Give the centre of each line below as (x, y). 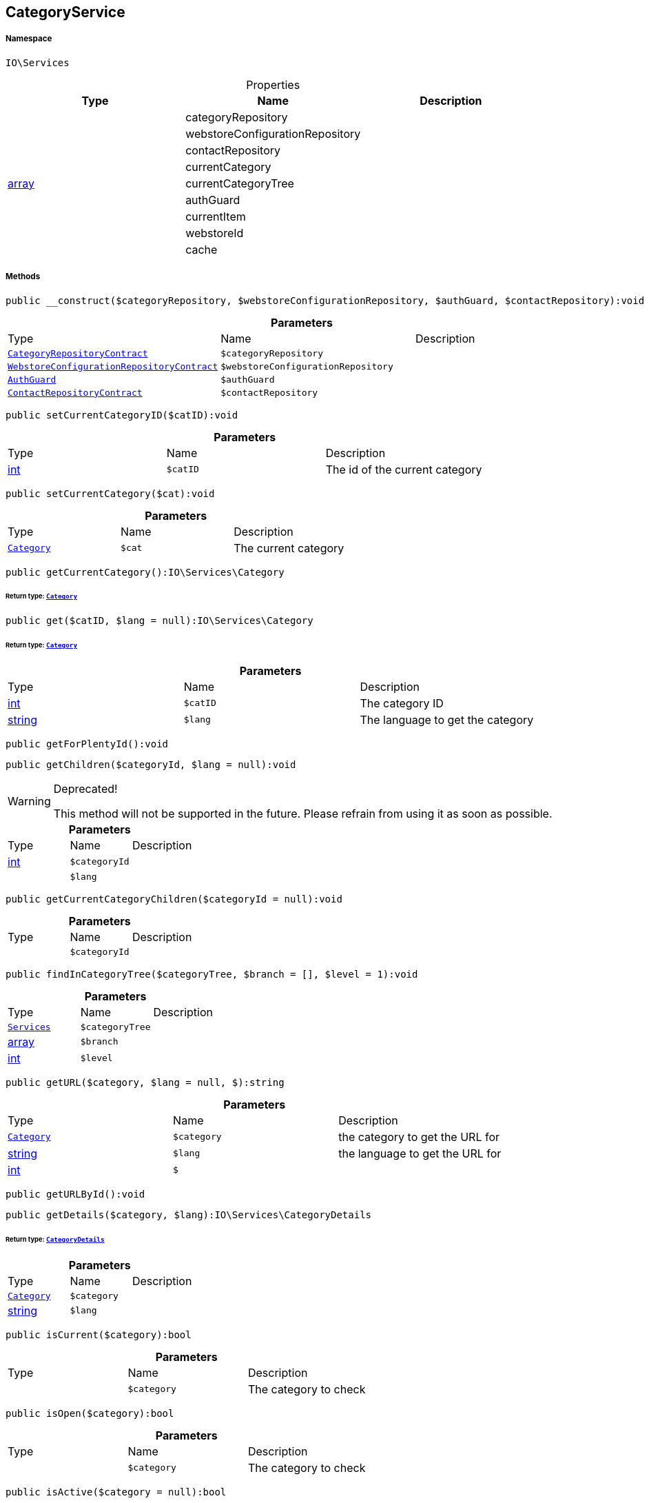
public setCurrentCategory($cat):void (110, 493)
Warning (29, 801)
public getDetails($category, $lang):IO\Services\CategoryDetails (189, 1214)
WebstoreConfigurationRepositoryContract (113, 366)
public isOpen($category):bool (90, 1413)
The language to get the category (447, 719)
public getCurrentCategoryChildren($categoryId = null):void (174, 899)
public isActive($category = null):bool (116, 1492)
